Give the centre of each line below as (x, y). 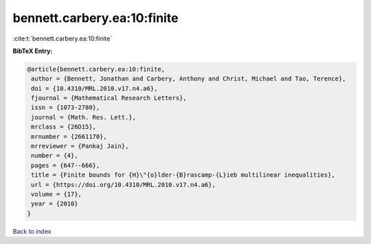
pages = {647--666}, (66, 165)
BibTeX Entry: (33, 51)
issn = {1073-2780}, (66, 108)
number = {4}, (55, 156)
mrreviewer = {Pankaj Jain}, (80, 146)
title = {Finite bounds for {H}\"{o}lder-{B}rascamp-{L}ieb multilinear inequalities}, (183, 175)
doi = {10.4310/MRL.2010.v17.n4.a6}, (94, 88)
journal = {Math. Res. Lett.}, (84, 117)
